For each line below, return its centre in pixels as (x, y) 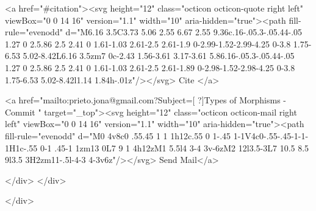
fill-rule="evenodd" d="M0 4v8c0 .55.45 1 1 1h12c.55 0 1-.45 (118, 135)
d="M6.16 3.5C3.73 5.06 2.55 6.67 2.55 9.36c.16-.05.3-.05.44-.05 (184, 32)
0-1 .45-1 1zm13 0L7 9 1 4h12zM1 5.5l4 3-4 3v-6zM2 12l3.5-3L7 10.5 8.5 (174, 147)
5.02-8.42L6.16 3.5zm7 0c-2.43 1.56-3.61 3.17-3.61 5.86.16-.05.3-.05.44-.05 (159, 56)
